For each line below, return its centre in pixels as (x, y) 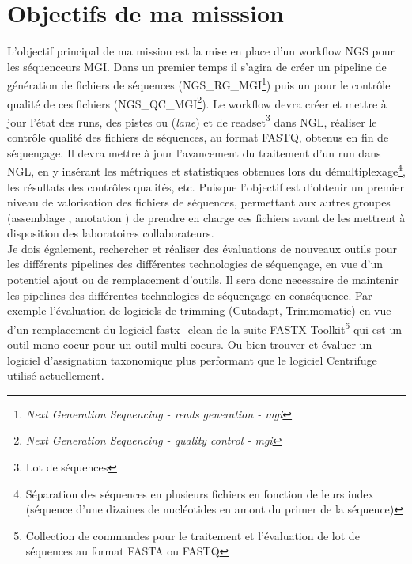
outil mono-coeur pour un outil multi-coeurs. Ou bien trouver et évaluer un (190, 344)
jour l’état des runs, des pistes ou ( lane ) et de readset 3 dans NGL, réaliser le (192, 120)
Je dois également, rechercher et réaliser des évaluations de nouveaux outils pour (202, 248)
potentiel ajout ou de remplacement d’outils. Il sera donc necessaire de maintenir (203, 280)
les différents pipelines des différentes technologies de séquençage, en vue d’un (195, 264)
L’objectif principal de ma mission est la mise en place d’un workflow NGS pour (201, 51)
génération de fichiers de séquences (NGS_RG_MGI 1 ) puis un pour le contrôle (199, 83)
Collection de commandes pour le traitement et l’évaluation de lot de (193, 535)
